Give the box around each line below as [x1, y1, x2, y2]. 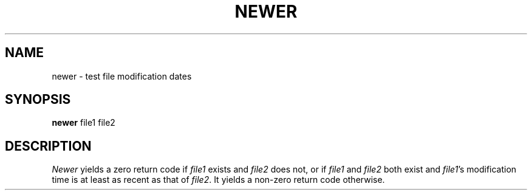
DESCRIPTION [5, 138, 92, 154]
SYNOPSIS [5, 92, 71, 108]
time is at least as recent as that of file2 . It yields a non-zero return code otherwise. [52, 174, 385, 185]
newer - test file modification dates [52, 70, 192, 81]
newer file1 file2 [52, 117, 115, 128]
